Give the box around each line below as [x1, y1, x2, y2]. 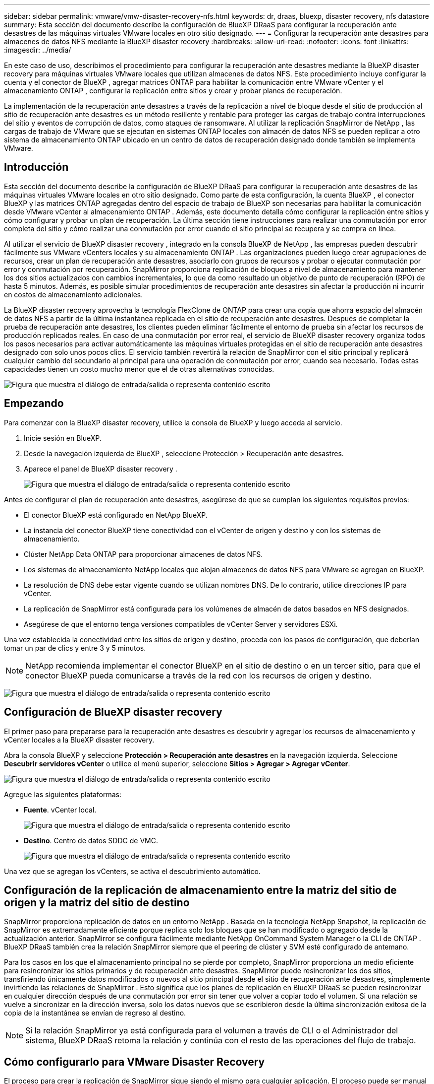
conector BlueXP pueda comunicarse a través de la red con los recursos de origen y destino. [25, 670, 372, 680]
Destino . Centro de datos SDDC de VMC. [24, 836, 158, 845]
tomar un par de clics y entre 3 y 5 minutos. [4, 643, 146, 652]
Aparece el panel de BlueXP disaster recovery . [24, 464, 177, 473]
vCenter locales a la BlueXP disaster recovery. [4, 735, 155, 744]
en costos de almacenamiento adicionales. [4, 290, 143, 299]
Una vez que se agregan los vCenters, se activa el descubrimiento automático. [4, 867, 261, 876]
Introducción [4, 161, 69, 174]
